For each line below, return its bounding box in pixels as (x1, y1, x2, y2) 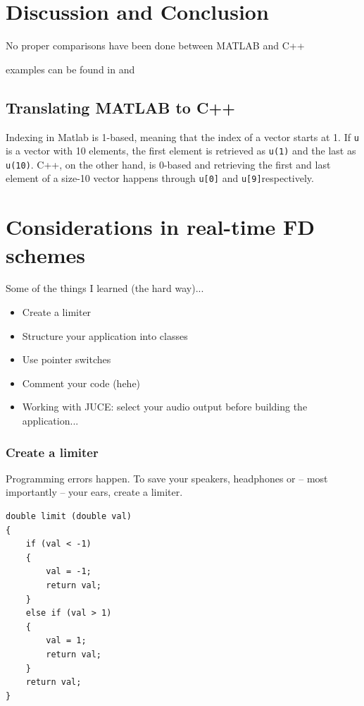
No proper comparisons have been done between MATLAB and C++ (6, 38, 305, 53)
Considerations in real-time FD (6, 212, 315, 241)
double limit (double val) (6, 511, 132, 522)
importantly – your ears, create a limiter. (6, 485, 183, 499)
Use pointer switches (22, 352, 111, 367)
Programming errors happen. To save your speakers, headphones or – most (6, 470, 328, 485)
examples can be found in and (6, 61, 135, 76)
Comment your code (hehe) (22, 375, 141, 390)
